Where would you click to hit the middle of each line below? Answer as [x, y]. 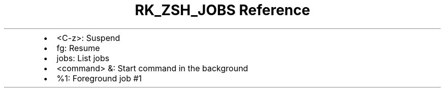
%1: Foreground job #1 [99, 78]
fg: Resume [78, 48]
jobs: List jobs [83, 58]
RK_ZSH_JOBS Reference [222, 10]
